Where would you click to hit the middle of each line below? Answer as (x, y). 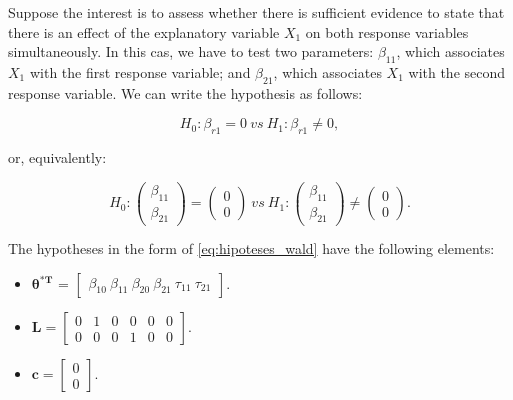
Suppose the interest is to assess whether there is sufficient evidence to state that (256, 12)
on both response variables (387, 31)
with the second (457, 71)
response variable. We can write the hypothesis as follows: (185, 92)
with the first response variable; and (140, 71)
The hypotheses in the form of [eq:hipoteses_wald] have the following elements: (251, 248)
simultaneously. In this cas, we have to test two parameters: (191, 51)
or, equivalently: (57, 157)
